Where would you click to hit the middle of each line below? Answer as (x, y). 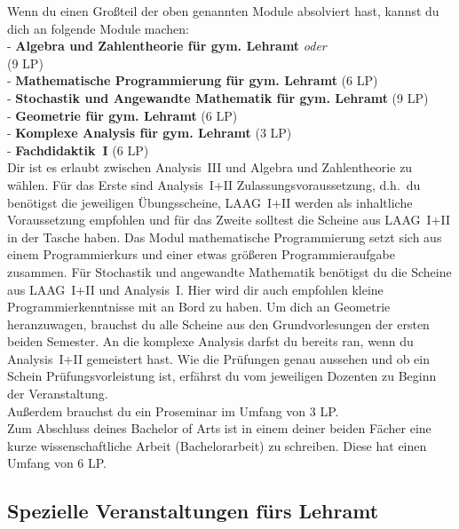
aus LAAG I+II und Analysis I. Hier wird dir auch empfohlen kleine (195, 289)
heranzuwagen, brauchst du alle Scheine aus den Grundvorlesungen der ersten (218, 324)
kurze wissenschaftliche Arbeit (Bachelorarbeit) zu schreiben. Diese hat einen (217, 445)
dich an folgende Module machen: (98, 28)
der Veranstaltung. (58, 394)
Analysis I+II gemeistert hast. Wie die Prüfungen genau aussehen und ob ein (218, 358)
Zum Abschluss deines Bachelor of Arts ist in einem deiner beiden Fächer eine (219, 428)
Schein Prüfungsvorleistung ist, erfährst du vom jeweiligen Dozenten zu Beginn (222, 376)
